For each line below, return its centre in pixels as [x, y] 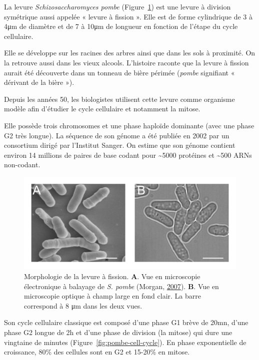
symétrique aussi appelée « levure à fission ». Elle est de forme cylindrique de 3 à [128, 16]
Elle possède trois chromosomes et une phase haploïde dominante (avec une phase [129, 125]
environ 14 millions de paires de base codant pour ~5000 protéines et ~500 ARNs [128, 155]
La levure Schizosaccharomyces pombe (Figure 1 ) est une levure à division [117, 6]
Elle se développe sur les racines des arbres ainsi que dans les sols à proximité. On [130, 53]
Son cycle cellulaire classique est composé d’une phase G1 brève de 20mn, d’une [126, 322]
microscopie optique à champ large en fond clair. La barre [112, 296]
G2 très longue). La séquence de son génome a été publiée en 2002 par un [117, 135]
